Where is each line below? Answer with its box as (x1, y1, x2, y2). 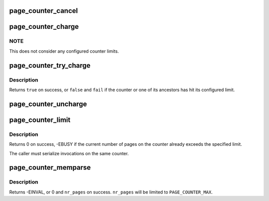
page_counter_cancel (9, 6, 78, 15)
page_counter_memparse (9, 163, 91, 172)
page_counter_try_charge (9, 61, 91, 70)
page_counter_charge (9, 22, 79, 31)
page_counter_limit (9, 115, 71, 124)
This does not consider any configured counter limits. (9, 48, 119, 54)
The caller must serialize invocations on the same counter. (9, 150, 129, 156)
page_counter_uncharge (9, 100, 87, 108)
